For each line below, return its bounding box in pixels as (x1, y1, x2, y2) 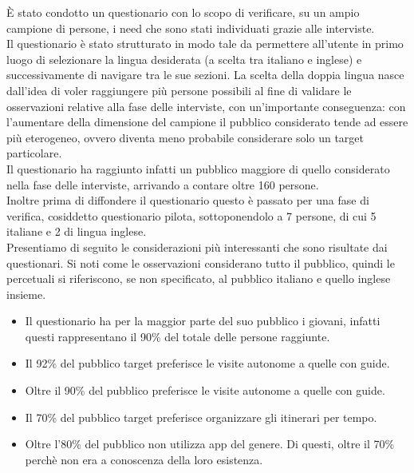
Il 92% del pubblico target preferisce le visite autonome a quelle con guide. (25, 355, 390, 372)
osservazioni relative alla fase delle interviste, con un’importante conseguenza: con (6, 97, 406, 114)
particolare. (6, 145, 62, 161)
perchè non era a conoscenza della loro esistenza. (25, 451, 263, 467)
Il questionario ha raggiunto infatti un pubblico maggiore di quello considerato (6, 160, 390, 177)
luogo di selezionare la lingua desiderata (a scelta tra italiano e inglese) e (6, 50, 362, 67)
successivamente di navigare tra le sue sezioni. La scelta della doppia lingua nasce (6, 66, 404, 83)
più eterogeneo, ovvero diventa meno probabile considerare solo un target (6, 129, 364, 145)
